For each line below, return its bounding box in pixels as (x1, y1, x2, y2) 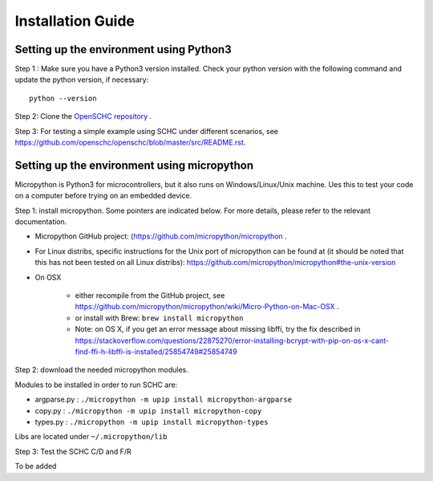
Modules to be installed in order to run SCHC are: (14, 380, 178, 389)
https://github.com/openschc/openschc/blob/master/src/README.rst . (14, 137, 246, 148)
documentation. (14, 217, 67, 226)
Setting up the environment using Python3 (14, 43, 232, 56)
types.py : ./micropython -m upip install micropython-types (34, 417, 269, 426)
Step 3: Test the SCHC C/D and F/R (14, 446, 132, 456)
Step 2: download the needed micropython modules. (14, 365, 188, 375)
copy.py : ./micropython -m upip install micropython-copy (34, 406, 262, 415)
